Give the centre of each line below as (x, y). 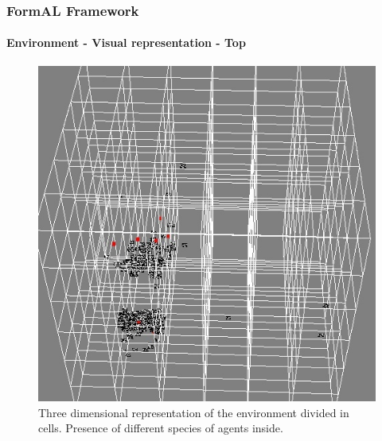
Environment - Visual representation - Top (126, 43)
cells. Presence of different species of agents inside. (161, 428)
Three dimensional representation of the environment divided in (194, 412)
